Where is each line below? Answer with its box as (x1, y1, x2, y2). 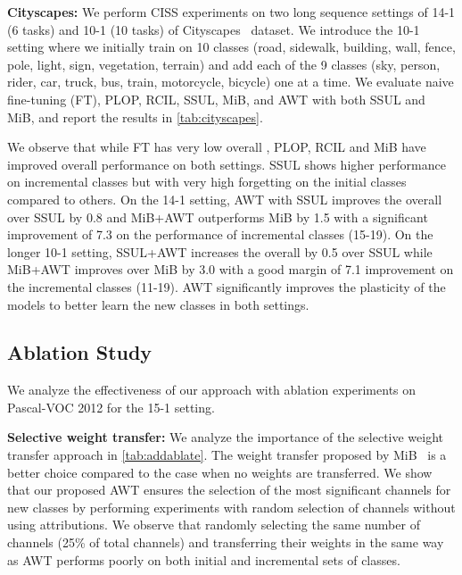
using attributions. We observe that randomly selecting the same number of (7, 515, 420, 534)
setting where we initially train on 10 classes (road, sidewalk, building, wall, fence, (7, 37, 456, 56)
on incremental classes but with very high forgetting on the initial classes (7, 172, 407, 191)
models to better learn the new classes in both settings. (7, 295, 309, 313)
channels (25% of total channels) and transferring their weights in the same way (7, 533, 444, 552)
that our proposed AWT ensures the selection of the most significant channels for (7, 480, 451, 499)
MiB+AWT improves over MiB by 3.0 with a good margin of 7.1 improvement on (7, 260, 454, 279)
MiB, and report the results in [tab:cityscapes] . (7, 107, 263, 126)
